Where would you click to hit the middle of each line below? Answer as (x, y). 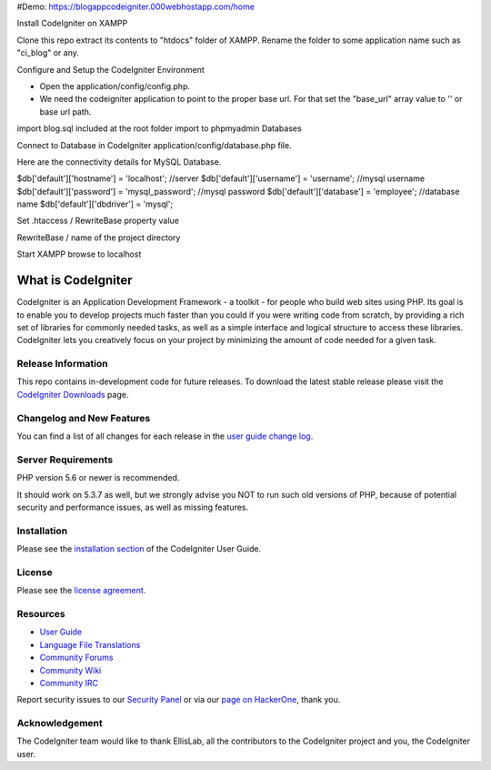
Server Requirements (65, 460)
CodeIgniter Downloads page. (73, 394)
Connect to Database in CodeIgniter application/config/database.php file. (154, 145)
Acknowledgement (60, 724)
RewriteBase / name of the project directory (99, 238)
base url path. (65, 111)
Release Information (62, 364)
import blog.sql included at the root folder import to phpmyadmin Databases (159, 128)
